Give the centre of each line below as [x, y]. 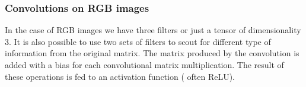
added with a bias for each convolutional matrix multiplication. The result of [144, 65]
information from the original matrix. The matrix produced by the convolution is [152, 53]
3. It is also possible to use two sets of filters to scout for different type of [138, 41]
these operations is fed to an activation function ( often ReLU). [120, 76]
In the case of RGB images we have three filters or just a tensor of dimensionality [153, 30]
